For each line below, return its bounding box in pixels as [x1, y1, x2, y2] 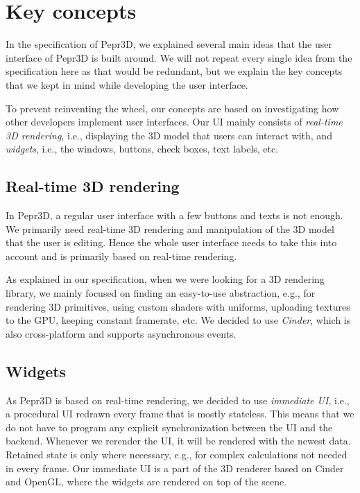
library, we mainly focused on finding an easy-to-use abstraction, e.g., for [6, 286, 316, 300]
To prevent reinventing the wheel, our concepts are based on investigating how [6, 101, 339, 115]
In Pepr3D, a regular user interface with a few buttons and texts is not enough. [6, 208, 343, 223]
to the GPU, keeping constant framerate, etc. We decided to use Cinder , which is [6, 313, 351, 327]
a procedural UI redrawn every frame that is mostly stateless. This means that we [6, 406, 354, 421]
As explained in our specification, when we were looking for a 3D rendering [6, 272, 325, 286]
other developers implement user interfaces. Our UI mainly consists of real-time [6, 114, 343, 129]
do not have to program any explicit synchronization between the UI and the [6, 420, 333, 434]
